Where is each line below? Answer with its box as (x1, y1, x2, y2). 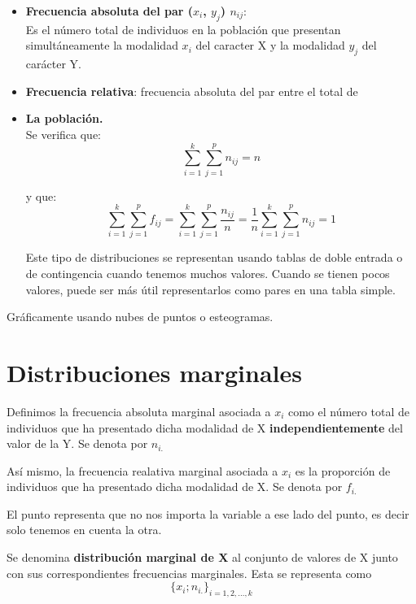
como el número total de (287, 402, 409, 419)
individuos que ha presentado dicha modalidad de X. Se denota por (7, 478, 343, 495)
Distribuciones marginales (7, 355, 302, 389)
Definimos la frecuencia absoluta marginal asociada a (7, 402, 271, 419)
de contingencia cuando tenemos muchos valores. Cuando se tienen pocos (25, 265, 390, 281)
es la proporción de (295, 462, 391, 479)
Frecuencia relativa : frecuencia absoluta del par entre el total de (25, 82, 358, 99)
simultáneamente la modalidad (25, 37, 178, 54)
